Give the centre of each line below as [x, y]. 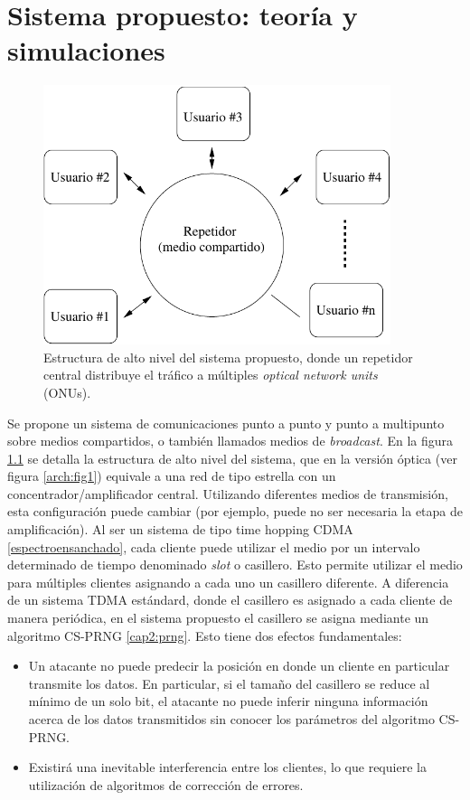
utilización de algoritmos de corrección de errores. [166, 784]
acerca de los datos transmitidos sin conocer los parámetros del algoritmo [231, 719]
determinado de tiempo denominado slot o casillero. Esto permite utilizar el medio [235, 565]
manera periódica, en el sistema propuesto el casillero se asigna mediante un [218, 618]
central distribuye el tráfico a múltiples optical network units [211, 375]
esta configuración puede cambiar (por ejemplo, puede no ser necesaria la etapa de [235, 511]
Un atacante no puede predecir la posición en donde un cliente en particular [239, 666]
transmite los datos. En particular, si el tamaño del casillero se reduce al [229, 683]
